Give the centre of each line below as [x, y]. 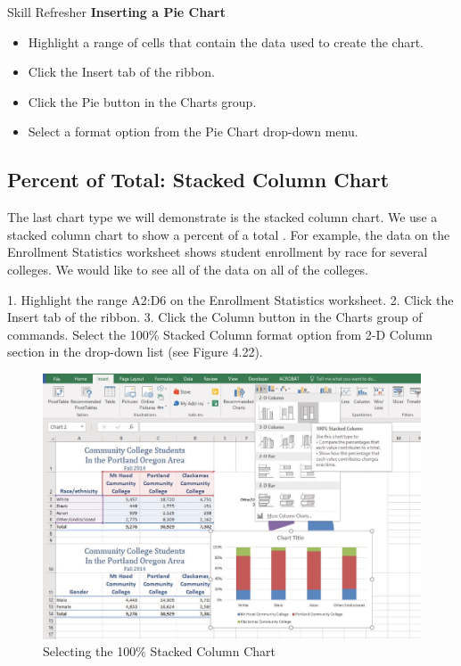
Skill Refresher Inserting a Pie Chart [116, 12]
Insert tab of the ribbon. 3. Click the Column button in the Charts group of [215, 317]
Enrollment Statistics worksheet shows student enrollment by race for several [218, 252]
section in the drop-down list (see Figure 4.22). [135, 352]
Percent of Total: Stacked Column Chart [198, 180]
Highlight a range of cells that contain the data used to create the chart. [226, 41]
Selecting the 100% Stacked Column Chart [159, 651]
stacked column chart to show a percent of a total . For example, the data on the [229, 234]
